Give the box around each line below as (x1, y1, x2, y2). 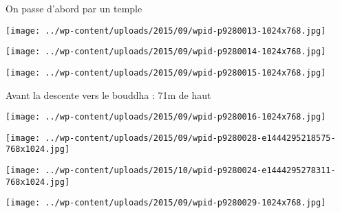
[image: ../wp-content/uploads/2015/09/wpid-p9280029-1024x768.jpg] (6, 198, 326, 208)
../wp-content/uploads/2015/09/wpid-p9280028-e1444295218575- (45, 133, 336, 143)
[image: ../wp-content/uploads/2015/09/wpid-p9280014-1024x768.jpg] (6, 47, 326, 57)
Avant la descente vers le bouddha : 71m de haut (6, 87, 211, 102)
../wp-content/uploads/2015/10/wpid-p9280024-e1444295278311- (45, 166, 336, 176)
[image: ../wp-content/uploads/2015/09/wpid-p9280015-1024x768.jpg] (6, 67, 326, 78)
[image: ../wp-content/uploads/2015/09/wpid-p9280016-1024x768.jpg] (6, 112, 326, 122)
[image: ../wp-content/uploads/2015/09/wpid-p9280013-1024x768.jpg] (6, 25, 326, 36)
